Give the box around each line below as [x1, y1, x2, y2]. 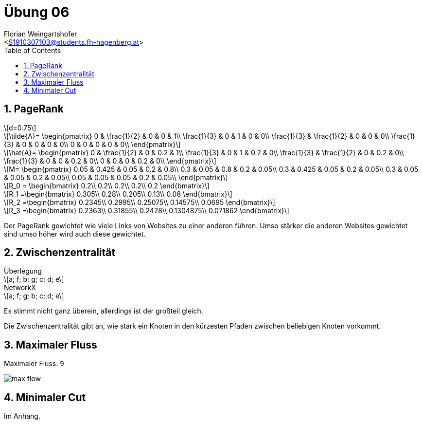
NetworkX [4, 283, 36, 292]
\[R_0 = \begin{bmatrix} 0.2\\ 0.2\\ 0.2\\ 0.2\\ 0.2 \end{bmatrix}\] [4, 181, 210, 190]
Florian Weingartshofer [4, 29, 77, 38]
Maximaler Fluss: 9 [4, 359, 64, 368]
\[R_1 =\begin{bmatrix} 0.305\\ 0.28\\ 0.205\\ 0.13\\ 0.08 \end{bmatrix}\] [4, 189, 232, 198]
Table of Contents [4, 46, 61, 55]
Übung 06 [4, 4, 70, 20]
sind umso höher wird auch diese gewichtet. [4, 229, 146, 238]
